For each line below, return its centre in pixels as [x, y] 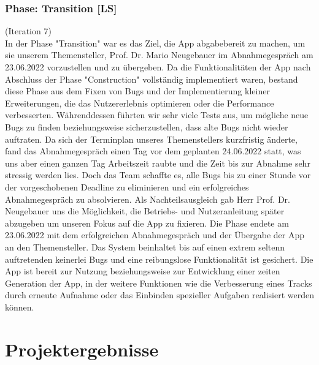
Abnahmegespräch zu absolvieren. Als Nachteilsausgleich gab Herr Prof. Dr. [148, 199]
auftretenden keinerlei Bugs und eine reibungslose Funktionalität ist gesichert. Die [159, 259]
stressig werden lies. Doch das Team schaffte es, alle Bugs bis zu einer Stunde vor [158, 175]
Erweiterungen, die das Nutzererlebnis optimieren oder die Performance [140, 103]
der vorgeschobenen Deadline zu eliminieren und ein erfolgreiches [127, 186]
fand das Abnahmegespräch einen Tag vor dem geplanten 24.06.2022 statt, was [153, 151]
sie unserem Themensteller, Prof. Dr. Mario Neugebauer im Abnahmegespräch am [159, 55]
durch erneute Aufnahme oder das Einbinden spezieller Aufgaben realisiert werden [159, 295]
